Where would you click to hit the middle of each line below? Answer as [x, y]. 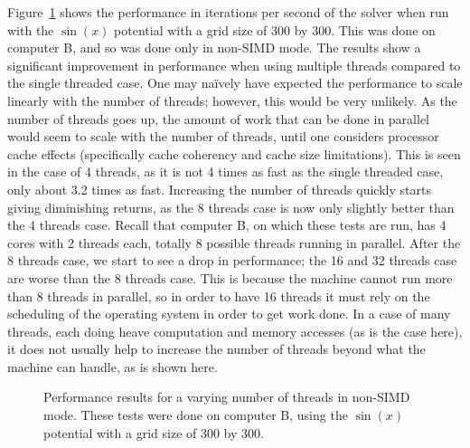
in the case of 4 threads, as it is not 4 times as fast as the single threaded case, [226, 172]
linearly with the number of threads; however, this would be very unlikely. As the [232, 100]
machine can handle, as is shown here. [113, 366]
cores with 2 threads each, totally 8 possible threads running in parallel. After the [234, 242]
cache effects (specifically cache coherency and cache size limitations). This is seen [234, 153]
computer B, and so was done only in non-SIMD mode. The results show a [214, 48]
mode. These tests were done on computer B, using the [196, 415]
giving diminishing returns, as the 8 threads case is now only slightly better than [231, 207]
